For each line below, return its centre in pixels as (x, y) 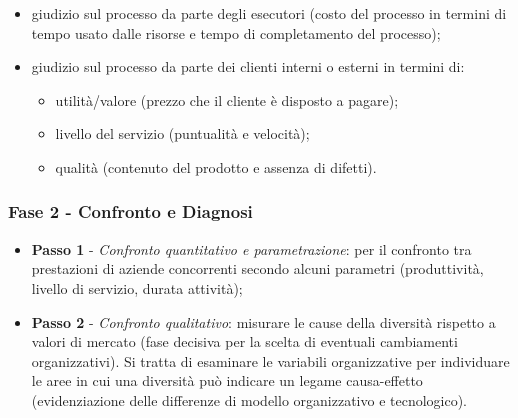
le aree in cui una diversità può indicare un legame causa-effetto (227, 380)
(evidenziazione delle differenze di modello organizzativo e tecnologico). (249, 399)
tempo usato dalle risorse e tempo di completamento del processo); (236, 32)
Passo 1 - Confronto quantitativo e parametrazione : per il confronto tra (251, 248)
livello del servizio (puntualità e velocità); (182, 133)
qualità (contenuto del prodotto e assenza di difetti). (216, 166)
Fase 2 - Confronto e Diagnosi (130, 211)
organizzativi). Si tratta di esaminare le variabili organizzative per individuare (270, 360)
